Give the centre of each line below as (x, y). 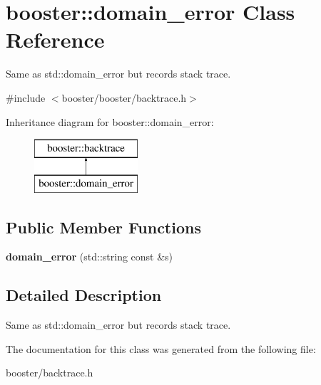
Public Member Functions (103, 227)
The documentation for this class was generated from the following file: (161, 348)
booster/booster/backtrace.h (124, 97)
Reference (55, 39)
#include (26, 97)
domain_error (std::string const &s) (90, 257)
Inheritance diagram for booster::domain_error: (110, 121)
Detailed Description (84, 295)
